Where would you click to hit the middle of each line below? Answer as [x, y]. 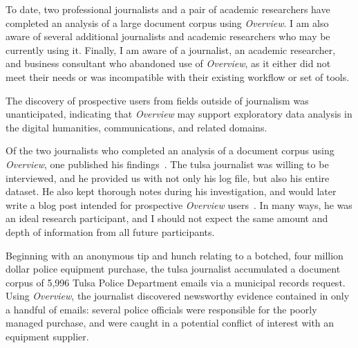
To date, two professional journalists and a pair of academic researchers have [168, 9]
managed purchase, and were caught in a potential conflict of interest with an [170, 323]
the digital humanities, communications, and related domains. [136, 127]
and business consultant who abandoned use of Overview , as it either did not [168, 63]
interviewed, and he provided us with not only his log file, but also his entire [168, 177]
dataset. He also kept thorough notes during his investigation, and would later [171, 191]
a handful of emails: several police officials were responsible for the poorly [161, 309]
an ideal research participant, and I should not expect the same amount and [167, 218]
